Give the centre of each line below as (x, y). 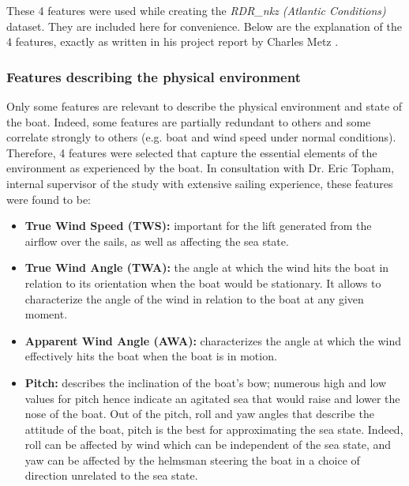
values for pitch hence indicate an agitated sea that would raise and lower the (212, 398)
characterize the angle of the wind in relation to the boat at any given (194, 298)
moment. (46, 314)
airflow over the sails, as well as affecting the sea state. (157, 241)
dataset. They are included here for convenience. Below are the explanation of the (204, 26)
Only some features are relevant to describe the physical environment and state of (204, 106)
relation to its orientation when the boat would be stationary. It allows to (203, 283)
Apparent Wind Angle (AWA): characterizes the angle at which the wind (213, 340)
